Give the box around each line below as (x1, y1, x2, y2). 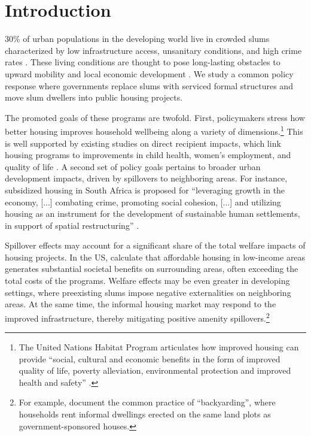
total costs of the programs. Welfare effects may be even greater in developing (5, 274, 290, 287)
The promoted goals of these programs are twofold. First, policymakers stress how (5, 111, 305, 123)
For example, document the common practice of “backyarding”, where (19, 396, 276, 408)
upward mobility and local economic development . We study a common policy (5, 67, 294, 80)
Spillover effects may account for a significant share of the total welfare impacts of (5, 239, 306, 252)
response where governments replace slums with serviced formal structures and (5, 79, 293, 92)
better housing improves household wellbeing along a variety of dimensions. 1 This (5, 123, 303, 137)
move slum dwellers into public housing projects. (5, 91, 183, 104)
